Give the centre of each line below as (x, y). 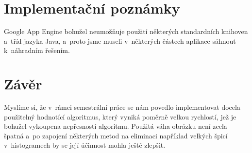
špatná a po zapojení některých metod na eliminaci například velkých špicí (116, 135)
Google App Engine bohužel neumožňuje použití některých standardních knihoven (126, 31)
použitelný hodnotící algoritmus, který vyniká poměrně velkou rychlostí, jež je (120, 116)
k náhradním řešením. (37, 50)
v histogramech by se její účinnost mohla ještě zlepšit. (85, 145)
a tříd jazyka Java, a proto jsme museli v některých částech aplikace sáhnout (120, 41)
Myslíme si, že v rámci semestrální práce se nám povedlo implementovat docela (122, 107)
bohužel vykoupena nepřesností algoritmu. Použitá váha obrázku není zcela (116, 126)
